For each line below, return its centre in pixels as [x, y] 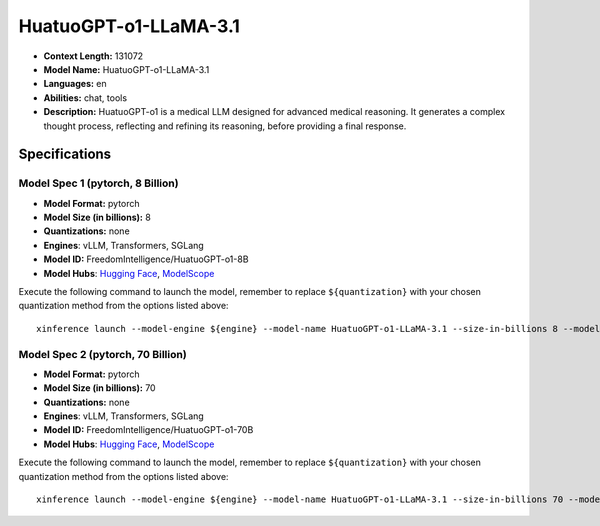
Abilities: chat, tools [85, 97]
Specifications [65, 154]
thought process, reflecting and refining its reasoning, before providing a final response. [225, 126]
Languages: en [75, 84]
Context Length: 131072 [93, 56]
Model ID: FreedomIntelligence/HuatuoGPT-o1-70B [148, 430]
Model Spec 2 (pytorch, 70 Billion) [102, 354]
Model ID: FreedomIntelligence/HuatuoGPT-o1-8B [146, 259]
